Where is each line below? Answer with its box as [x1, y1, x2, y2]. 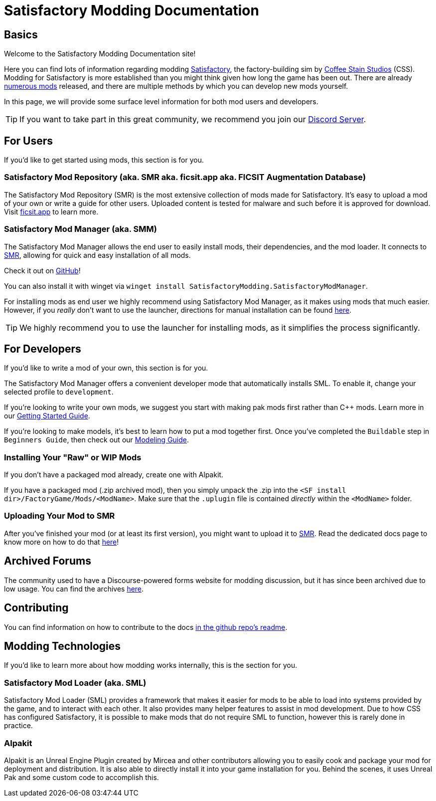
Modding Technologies [4, 639, 121, 652]
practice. [4, 721, 33, 730]
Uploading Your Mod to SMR [4, 511, 115, 521]
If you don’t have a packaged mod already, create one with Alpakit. [4, 470, 224, 479]
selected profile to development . [4, 388, 114, 397]
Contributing [4, 601, 69, 614]
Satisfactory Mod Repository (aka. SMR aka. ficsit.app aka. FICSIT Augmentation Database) [4, 172, 366, 183]
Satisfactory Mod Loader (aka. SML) [4, 677, 146, 688]
